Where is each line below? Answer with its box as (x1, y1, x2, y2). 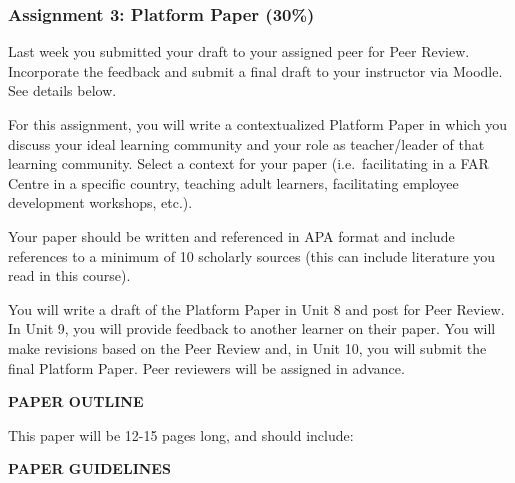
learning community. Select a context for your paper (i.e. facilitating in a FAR (8, 153, 489, 174)
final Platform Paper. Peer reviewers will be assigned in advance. (8, 357, 405, 378)
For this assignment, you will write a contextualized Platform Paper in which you (8, 114, 508, 134)
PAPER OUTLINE (8, 391, 144, 412)
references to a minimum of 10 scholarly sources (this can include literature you (8, 245, 496, 266)
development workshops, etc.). (8, 192, 193, 213)
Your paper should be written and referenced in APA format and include (8, 225, 455, 246)
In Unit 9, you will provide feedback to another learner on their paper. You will (8, 318, 496, 339)
